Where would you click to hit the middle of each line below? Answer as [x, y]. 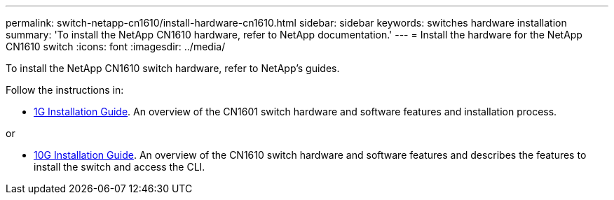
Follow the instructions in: [65, 90]
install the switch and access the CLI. [120, 167]
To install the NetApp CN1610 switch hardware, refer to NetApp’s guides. [173, 68]
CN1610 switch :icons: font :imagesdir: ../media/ [116, 47]
